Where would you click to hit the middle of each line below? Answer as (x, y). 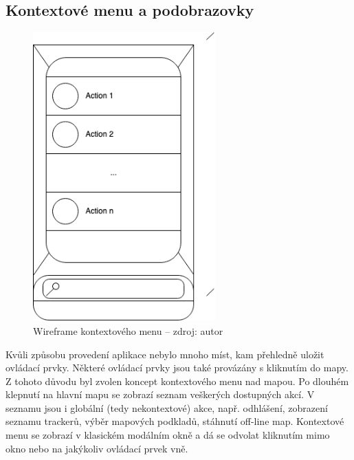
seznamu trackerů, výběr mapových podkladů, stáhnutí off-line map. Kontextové (175, 421)
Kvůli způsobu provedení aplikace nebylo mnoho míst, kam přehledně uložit (165, 354)
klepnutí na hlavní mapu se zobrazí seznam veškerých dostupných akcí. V (160, 394)
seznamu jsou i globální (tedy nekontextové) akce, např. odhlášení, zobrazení (167, 407)
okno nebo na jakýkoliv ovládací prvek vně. (97, 448)
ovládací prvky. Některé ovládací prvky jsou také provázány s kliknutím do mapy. (177, 368)
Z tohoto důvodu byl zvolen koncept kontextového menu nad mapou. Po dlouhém (177, 381)
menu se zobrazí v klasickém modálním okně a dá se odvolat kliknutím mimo (168, 435)
